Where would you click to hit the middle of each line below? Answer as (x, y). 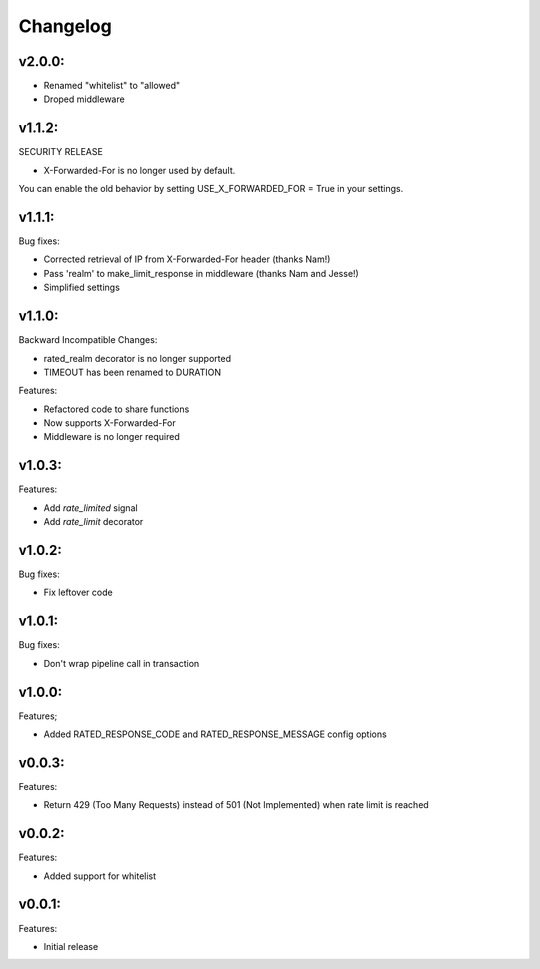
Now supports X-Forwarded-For (110, 423)
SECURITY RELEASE (61, 152)
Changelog (65, 26)
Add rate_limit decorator (93, 522)
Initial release (71, 946)
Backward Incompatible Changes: (88, 340)
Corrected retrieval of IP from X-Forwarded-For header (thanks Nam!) (187, 259)
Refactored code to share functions (116, 409)
